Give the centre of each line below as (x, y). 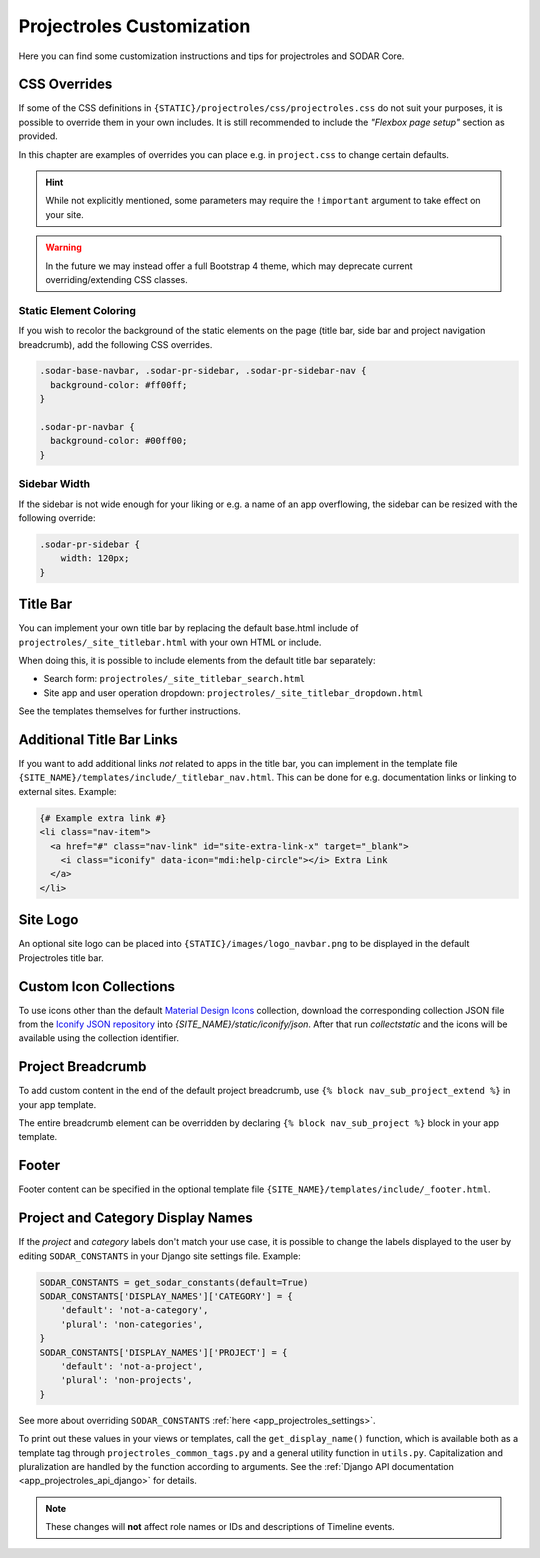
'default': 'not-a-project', (132, 1366)
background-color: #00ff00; (119, 441)
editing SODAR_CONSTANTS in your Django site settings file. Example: (159, 1256)
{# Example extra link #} (103, 818)
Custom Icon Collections (96, 986)
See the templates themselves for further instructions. (129, 711)
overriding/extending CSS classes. (117, 279)
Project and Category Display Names (136, 1218)
